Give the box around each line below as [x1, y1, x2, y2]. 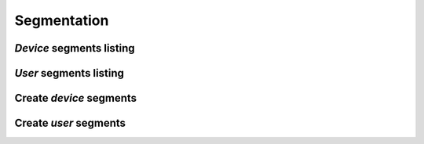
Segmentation [14, 12, 109, 29]
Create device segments [14, 92, 137, 105]
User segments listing [14, 67, 125, 80]
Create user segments [14, 117, 126, 130]
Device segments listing [14, 41, 135, 55]
